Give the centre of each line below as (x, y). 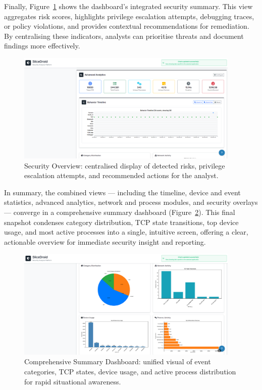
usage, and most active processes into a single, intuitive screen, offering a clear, (126, 232)
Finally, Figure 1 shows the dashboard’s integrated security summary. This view (128, 6)
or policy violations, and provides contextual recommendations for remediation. (127, 26)
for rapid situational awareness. (73, 381)
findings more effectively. (42, 46)
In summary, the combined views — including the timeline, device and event (122, 192)
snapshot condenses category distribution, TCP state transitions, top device (121, 222)
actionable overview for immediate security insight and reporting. (105, 241)
